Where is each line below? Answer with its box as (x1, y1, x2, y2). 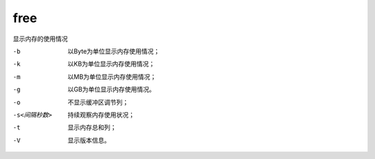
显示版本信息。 (67, 135, 110, 144)
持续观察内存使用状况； (67, 111, 135, 119)
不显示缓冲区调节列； (67, 97, 128, 106)
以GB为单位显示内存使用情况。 (67, 85, 156, 93)
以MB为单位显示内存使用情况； (67, 73, 156, 81)
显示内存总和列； (67, 123, 117, 131)
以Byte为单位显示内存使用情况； (67, 47, 160, 55)
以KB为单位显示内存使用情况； (67, 59, 156, 68)
